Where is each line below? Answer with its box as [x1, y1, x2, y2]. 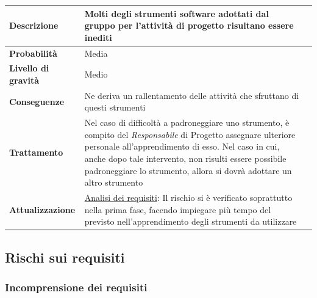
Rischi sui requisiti [5, 247, 125, 266]
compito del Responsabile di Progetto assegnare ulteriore [84, 128, 296, 140]
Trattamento [9, 146, 63, 159]
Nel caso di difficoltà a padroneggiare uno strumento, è [84, 116, 290, 129]
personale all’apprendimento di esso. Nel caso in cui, [84, 140, 280, 153]
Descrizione [9, 19, 59, 32]
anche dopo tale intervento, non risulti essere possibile [84, 152, 287, 165]
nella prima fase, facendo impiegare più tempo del [84, 203, 271, 216]
